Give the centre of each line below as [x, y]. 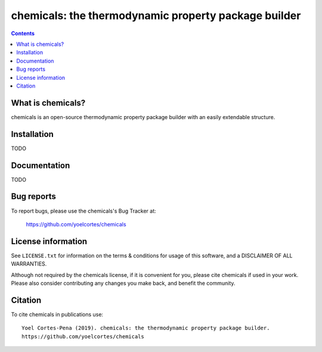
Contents [23, 33]
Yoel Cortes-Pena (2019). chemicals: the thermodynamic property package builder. [146, 328]
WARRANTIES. [29, 264]
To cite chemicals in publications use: [57, 314]
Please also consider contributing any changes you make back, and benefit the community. [123, 283]
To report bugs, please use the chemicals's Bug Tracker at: [83, 211]
